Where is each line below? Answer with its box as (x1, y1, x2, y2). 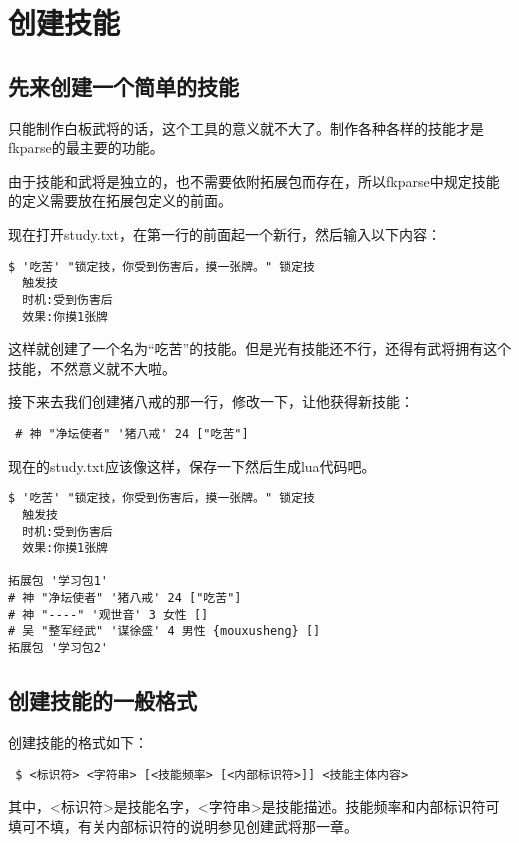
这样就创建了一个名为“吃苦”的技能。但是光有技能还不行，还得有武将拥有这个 (8, 338, 512, 359)
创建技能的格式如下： (8, 731, 148, 752)
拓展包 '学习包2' (8, 641, 108, 656)
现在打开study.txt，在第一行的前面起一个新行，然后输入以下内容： (8, 223, 441, 244)
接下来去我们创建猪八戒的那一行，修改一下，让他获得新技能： (8, 391, 414, 412)
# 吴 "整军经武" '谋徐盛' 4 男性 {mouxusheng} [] (8, 624, 321, 639)
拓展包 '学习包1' (8, 574, 108, 589)
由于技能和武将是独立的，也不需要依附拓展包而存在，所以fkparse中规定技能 (8, 170, 500, 191)
